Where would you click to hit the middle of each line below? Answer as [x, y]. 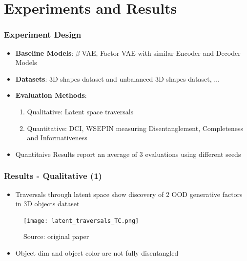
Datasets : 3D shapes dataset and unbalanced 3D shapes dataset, [113, 78]
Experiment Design [43, 34]
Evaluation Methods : [51, 95]
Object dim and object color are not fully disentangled [97, 253]
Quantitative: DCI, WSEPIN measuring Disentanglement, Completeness [135, 128]
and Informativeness [57, 138]
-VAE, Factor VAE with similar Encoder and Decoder [160, 53]
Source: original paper [56, 236]
